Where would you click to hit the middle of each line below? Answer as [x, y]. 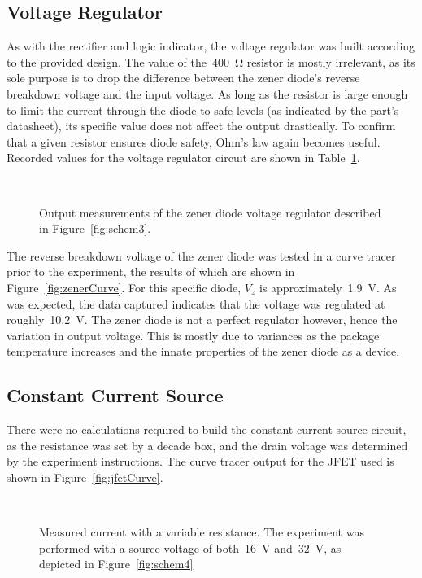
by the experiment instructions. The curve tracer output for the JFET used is [200, 461]
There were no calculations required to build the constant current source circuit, [207, 429]
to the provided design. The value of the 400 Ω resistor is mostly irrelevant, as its [211, 61]
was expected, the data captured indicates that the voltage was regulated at [196, 303]
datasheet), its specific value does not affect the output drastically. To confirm [201, 126]
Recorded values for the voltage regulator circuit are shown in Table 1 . [183, 158]
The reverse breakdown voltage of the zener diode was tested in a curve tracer [201, 255]
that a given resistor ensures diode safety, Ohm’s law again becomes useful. [194, 141]
